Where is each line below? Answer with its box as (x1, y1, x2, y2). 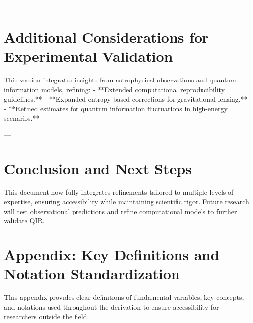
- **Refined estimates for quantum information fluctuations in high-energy (4, 103, 228, 113)
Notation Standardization (4, 264, 180, 284)
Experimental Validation (4, 46, 173, 66)
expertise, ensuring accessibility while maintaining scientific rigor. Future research (4, 196, 249, 207)
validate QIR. (4, 215, 45, 226)
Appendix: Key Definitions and (4, 244, 220, 265)
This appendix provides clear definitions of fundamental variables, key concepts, (4, 292, 244, 302)
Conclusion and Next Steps (4, 158, 192, 178)
